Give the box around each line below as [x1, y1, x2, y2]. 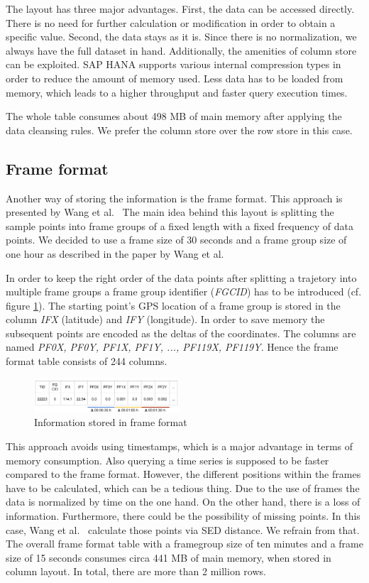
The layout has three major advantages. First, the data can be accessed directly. [6, 1, 355, 16]
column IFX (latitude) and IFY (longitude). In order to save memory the [6, 312, 325, 327]
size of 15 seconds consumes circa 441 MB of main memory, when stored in [6, 550, 331, 565]
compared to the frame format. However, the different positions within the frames [6, 467, 361, 481]
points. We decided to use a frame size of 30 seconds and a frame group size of [6, 232, 347, 247]
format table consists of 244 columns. [6, 354, 167, 369]
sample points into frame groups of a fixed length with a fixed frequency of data [6, 218, 353, 233]
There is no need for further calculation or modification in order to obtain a [6, 15, 336, 30]
